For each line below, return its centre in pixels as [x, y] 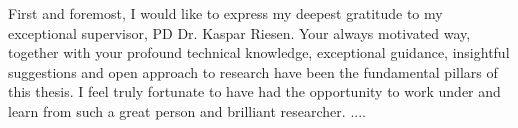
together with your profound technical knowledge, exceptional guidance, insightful [259, 52]
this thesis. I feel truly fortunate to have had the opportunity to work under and [254, 91]
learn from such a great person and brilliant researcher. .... [187, 110]
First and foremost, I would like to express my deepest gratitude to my [225, 13]
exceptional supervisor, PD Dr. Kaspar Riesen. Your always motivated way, [239, 32]
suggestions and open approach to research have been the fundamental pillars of [253, 71]
